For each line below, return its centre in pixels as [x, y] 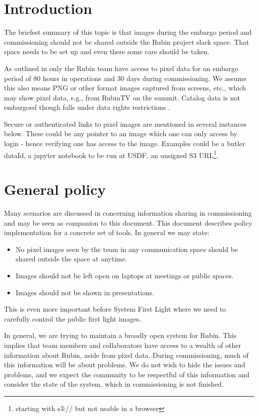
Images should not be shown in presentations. [85, 292]
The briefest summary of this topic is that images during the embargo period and [128, 32]
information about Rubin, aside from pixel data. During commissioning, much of [126, 355]
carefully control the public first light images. [73, 318]
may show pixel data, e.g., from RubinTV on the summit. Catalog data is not [122, 97]
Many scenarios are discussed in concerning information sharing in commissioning [128, 213]
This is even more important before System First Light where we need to [115, 309]
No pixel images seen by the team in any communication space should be [127, 249]
